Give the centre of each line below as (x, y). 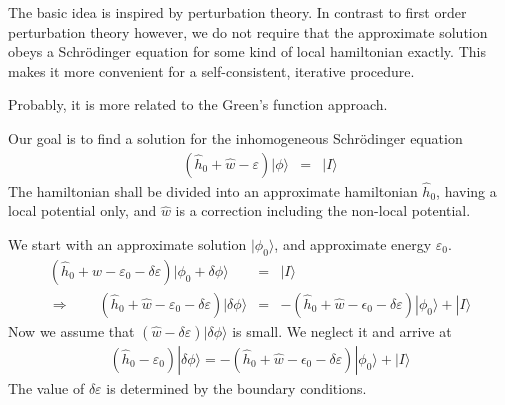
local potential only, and (82, 210)
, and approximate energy (353, 244)
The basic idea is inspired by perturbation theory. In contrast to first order (237, 12)
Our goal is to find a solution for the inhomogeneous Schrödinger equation (235, 137)
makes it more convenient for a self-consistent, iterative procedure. (211, 70)
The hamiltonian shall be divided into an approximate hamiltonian (213, 190)
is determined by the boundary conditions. (236, 387)
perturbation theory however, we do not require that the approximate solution (248, 31)
